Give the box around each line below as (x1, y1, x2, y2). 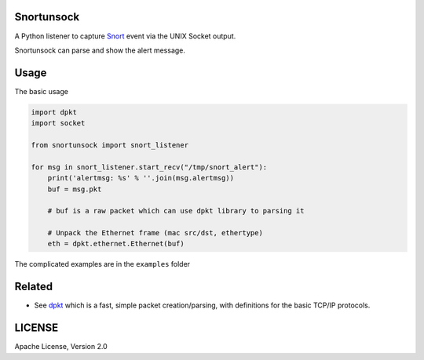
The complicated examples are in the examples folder (14, 260, 191, 269)
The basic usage (14, 86, 68, 96)
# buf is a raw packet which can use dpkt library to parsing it (47, 206, 305, 216)
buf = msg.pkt (47, 184, 102, 194)
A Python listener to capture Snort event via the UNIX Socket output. (14, 31, 236, 41)
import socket (31, 118, 86, 128)
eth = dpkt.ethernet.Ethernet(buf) (47, 239, 185, 249)
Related (14, 280, 53, 293)
